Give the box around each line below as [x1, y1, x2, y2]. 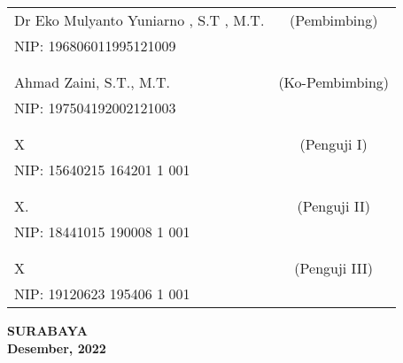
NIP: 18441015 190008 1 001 [14, 221, 190, 242]
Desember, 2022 [7, 338, 106, 357]
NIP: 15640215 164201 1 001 [14, 159, 190, 180]
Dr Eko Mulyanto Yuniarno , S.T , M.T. [14, 10, 265, 30]
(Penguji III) [294, 258, 374, 278]
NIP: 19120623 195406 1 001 [14, 283, 190, 304]
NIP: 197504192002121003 [14, 97, 176, 118]
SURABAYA [7, 321, 88, 339]
